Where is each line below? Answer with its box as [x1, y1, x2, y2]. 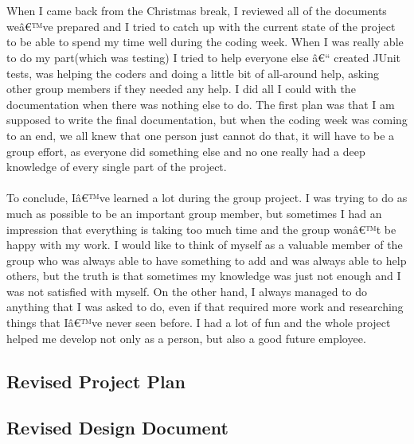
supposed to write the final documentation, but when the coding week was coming [6, 111, 408, 128]
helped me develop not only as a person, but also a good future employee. [6, 329, 366, 346]
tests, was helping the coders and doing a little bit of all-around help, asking [6, 64, 379, 81]
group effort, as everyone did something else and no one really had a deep [6, 142, 365, 159]
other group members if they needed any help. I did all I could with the [6, 80, 356, 97]
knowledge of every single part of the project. [6, 158, 227, 175]
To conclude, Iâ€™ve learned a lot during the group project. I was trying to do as [6, 189, 408, 206]
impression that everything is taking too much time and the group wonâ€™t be [6, 220, 396, 237]
